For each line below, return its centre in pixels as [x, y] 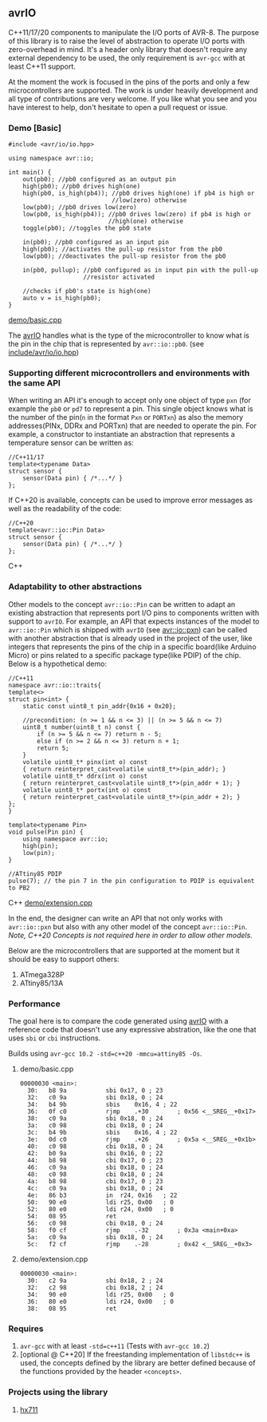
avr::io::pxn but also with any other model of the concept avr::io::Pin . [128, 926]
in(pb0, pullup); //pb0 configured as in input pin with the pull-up [141, 271]
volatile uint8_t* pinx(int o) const [85, 762]
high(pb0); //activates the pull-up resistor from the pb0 [123, 250]
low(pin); [39, 853]
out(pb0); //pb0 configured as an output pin [100, 180]
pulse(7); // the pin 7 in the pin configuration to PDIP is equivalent [132, 881]
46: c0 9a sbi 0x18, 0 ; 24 [95, 1167]
